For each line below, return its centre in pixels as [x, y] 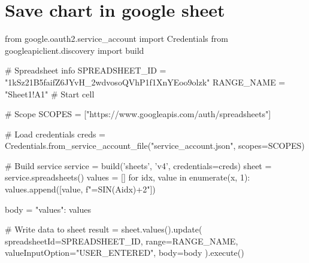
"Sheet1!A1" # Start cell [50, 94]
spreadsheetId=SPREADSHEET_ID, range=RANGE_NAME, [122, 241]
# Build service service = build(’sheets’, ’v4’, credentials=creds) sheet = [138, 165]
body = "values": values [48, 209]
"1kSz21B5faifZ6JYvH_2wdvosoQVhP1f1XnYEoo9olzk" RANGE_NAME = [145, 82]
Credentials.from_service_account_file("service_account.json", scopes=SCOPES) [155, 146]
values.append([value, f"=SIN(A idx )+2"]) [80, 189]
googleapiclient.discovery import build [75, 50]
